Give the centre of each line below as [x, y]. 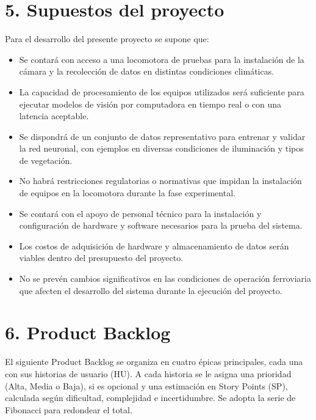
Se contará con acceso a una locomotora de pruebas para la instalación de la [162, 59]
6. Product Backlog [88, 332]
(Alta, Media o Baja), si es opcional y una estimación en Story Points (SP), [146, 385]
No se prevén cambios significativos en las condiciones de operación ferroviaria [165, 278]
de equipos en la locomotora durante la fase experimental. [127, 193]
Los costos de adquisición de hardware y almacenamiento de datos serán [154, 245]
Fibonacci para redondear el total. [69, 409]
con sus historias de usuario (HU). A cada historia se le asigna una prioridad [148, 373]
